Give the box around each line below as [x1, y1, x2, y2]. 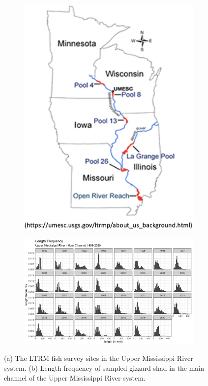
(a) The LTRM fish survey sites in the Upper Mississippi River [4, 353, 193, 363]
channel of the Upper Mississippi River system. [4, 372, 146, 383]
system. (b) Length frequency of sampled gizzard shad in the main [4, 362, 204, 373]
